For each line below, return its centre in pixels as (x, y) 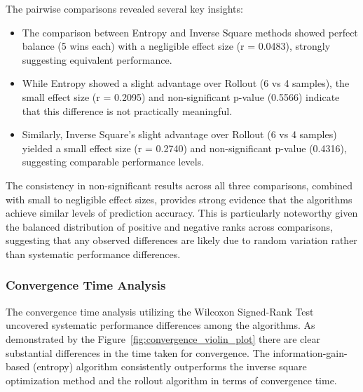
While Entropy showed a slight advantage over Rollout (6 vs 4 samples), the (186, 83)
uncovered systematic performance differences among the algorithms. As (160, 325)
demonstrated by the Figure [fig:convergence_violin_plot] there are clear (163, 338)
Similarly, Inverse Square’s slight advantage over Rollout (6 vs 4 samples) (179, 134)
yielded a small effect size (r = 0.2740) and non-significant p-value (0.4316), (184, 148)
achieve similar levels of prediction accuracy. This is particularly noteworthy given (182, 213)
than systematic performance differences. (93, 254)
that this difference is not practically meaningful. (127, 110)
